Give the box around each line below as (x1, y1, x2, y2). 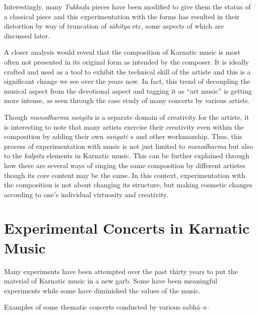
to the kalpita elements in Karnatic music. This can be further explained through (4, 150, 250, 161)
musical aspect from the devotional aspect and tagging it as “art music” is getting (4, 85, 252, 96)
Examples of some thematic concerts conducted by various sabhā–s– (4, 302, 210, 312)
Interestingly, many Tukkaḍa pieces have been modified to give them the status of (4, 1, 251, 11)
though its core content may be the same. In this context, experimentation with (4, 170, 246, 180)
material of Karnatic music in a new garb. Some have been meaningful (4, 276, 217, 286)
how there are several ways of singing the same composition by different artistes (4, 160, 246, 170)
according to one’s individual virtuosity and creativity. (4, 189, 169, 199)
